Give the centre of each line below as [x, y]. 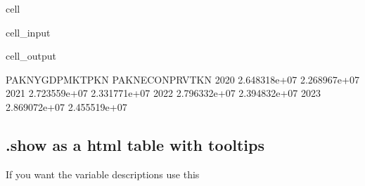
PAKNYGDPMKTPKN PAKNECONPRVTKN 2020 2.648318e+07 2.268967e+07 [182, 79]
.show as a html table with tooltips [135, 144]
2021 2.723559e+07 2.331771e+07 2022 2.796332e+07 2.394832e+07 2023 [163, 93]
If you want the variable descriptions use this [103, 174]
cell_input [28, 32]
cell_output [31, 56]
